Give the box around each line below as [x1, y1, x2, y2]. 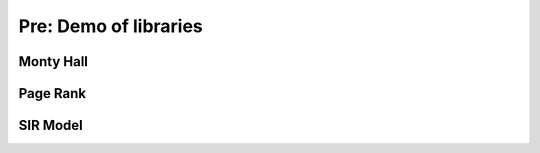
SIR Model [18, 117, 84, 134]
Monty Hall [18, 53, 89, 70]
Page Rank [18, 85, 87, 102]
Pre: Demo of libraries [18, 15, 204, 37]
